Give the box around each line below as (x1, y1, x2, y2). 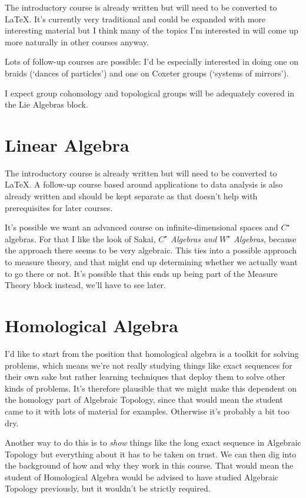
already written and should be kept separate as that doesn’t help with (5, 190, 258, 202)
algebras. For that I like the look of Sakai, (5, 232, 156, 245)
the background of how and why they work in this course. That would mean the (5, 459, 294, 472)
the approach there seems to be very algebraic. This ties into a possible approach (5, 244, 297, 256)
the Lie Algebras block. (5, 98, 88, 111)
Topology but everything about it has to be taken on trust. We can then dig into (5, 447, 297, 460)
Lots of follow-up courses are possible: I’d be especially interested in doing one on (5, 55, 298, 68)
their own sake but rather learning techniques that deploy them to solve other (5, 370, 285, 383)
